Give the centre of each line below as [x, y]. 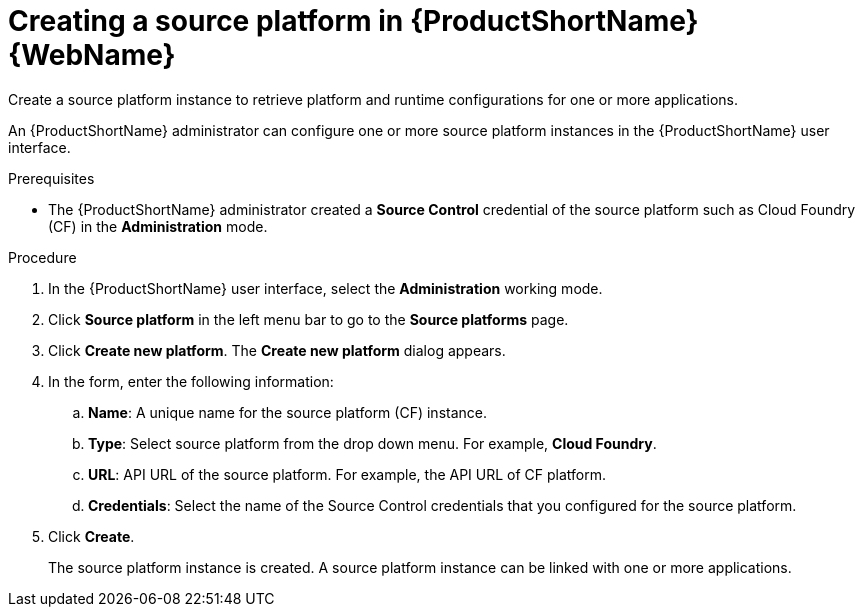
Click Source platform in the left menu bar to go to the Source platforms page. [308, 319]
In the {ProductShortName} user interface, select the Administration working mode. [325, 288]
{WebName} [92, 55]
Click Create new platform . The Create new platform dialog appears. [277, 350]
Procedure [42, 257]
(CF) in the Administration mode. [158, 226]
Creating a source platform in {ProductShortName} [353, 21]
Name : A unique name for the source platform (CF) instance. [287, 412]
